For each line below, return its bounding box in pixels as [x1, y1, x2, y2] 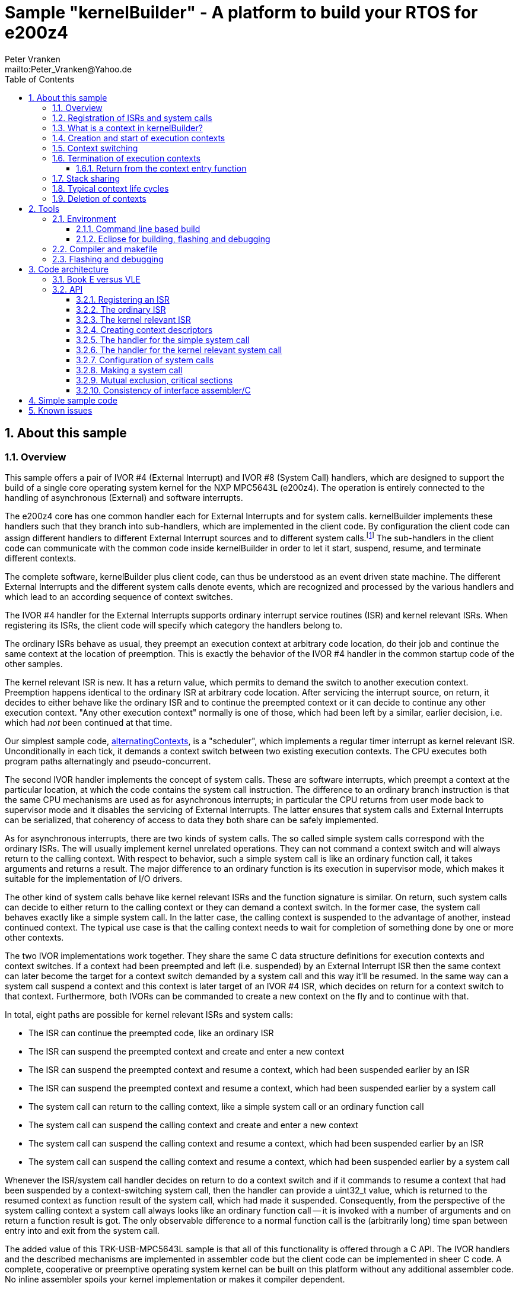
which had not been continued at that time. [5, 717, 173, 728]
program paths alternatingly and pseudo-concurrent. [5, 755, 211, 766]
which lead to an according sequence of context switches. [5, 591, 233, 602]
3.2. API [52, 284, 83, 294]
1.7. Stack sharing [52, 173, 120, 183]
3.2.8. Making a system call [76, 364, 183, 375]
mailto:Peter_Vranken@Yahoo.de [5, 64, 132, 74]
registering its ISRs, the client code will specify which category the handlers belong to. [5, 620, 343, 630]
